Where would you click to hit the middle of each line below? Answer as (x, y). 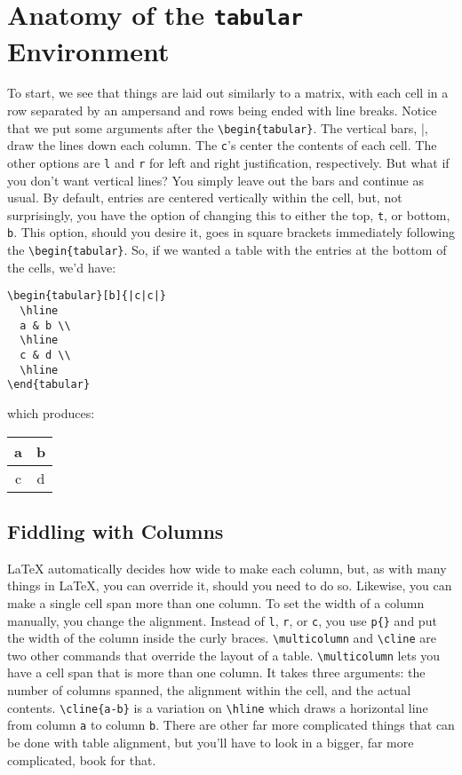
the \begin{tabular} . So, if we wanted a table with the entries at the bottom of (227, 250)
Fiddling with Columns (115, 530)
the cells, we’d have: (62, 267)
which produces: (51, 412)
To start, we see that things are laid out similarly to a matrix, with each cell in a (228, 93)
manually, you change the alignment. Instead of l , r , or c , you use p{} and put (222, 620)
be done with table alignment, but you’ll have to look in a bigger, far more (211, 742)
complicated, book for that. (82, 759)
